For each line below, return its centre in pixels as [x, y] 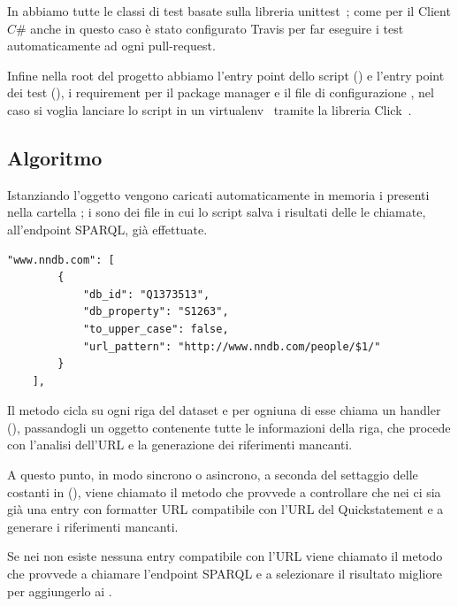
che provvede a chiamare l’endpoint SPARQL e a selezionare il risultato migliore [225, 574]
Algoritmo [55, 157]
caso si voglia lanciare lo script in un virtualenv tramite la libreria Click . [210, 109]
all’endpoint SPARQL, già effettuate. [107, 229]
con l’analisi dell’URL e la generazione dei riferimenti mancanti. [180, 445]
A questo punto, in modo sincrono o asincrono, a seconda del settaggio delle [213, 475]
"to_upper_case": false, [156, 329]
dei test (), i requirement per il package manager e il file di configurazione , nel [221, 92]
